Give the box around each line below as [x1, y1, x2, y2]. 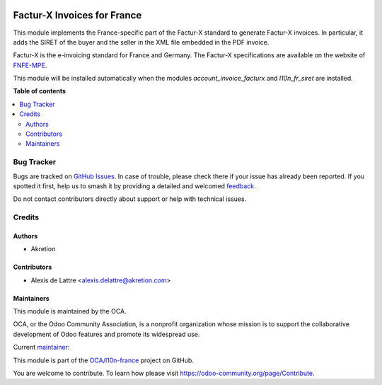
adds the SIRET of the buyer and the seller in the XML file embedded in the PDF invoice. [13, 38, 270, 46]
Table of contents [13, 87, 66, 96]
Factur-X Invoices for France [13, 9, 142, 21]
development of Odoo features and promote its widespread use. [13, 330, 200, 338]
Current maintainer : [13, 343, 70, 352]
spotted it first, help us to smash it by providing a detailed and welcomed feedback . [13, 181, 256, 190]
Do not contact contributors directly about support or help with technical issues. [13, 195, 247, 203]
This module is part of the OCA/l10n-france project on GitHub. [13, 356, 195, 364]
